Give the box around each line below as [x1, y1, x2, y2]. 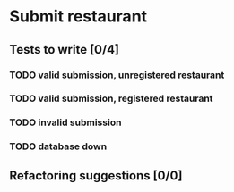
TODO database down [9, 140, 108, 153]
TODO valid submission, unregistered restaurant [9, 69, 225, 81]
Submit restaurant [9, 6, 148, 27]
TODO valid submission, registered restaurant [9, 92, 213, 104]
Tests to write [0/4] [9, 42, 119, 57]
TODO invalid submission [9, 116, 122, 129]
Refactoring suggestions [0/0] [9, 168, 183, 183]
